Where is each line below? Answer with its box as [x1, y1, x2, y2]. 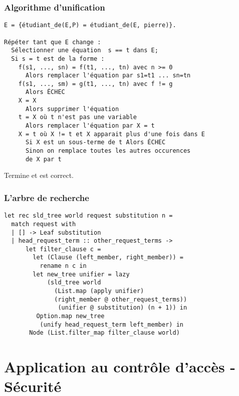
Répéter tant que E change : [4, 38, 101, 46]
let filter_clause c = [25, 245, 101, 253]
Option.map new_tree [36, 313, 105, 320]
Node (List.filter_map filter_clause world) [29, 329, 180, 337]
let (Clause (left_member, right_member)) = [33, 254, 183, 261]
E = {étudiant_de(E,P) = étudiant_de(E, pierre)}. [4, 22, 176, 29]
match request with [11, 220, 76, 228]
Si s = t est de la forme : [11, 55, 105, 62]
